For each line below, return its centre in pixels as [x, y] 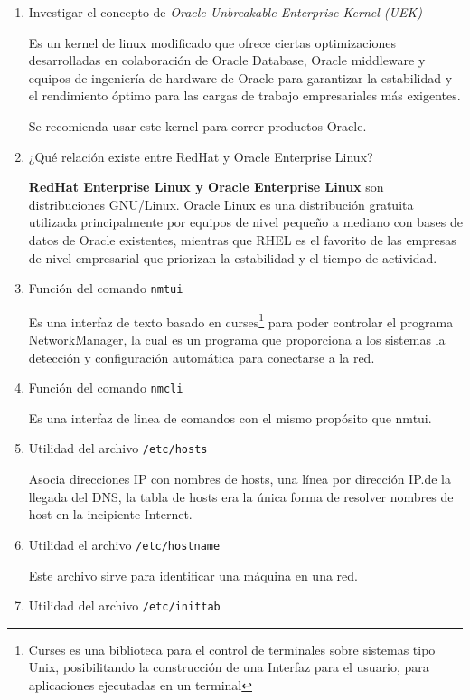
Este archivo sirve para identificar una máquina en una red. [193, 575]
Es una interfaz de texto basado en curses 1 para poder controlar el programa [241, 320]
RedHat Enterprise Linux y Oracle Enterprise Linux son [206, 187]
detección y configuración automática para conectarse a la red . [202, 357]
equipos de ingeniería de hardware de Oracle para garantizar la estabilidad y [240, 77]
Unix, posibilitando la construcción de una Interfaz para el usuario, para [229, 667]
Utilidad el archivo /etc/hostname [124, 544]
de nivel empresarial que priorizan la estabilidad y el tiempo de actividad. [233, 257]
